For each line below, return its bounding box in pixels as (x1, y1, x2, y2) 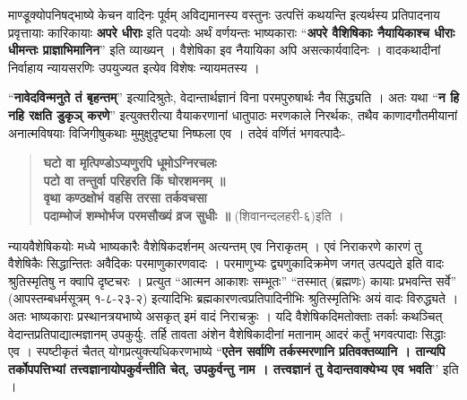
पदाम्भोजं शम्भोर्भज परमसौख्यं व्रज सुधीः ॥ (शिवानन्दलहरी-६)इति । (43, 205, 344, 224)
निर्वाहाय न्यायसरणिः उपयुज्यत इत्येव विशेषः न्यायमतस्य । (8, 57, 260, 76)
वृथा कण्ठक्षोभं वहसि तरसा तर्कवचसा (43, 188, 207, 207)
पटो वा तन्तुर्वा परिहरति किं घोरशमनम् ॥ (43, 170, 226, 189)
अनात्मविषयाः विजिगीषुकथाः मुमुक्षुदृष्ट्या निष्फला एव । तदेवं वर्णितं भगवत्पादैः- (8, 123, 346, 142)
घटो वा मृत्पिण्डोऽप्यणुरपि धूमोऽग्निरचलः (43, 153, 217, 172)
